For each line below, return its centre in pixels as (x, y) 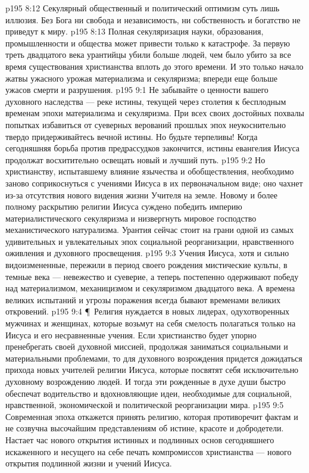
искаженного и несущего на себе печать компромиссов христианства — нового (149, 451)
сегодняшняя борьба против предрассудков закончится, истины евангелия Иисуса (153, 148)
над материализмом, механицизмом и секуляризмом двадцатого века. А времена (150, 288)
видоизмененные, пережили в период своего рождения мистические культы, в (146, 265)
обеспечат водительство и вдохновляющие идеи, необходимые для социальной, (149, 393)
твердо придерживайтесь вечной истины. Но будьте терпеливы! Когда (132, 136)
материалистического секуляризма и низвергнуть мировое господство (131, 218)
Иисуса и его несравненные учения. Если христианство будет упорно (131, 334)
